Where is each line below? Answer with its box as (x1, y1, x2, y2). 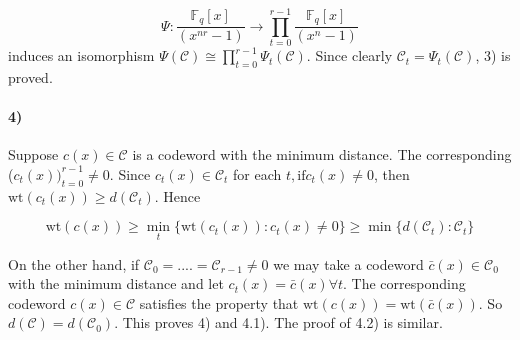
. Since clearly (306, 45, 393, 66)
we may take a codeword (273, 253, 424, 274)
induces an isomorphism (8, 45, 155, 66)
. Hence (154, 185, 201, 206)
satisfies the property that (139, 292, 299, 313)
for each (233, 163, 282, 184)
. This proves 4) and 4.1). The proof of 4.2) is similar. (114, 312, 443, 333)
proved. (8, 66, 53, 87)
